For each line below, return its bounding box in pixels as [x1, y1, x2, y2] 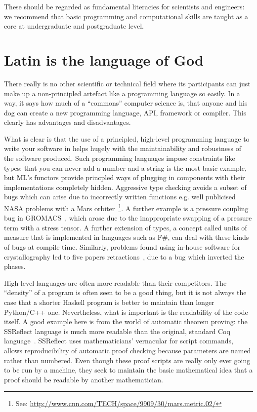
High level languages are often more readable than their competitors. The [4, 277, 227, 288]
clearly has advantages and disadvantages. [4, 117, 131, 127]
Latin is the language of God [4, 49, 204, 70]
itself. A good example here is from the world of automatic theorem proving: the [4, 316, 248, 327]
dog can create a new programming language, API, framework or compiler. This [4, 107, 247, 117]
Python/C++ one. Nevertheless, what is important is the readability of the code [4, 306, 248, 317]
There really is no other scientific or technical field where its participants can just [4, 78, 251, 88]
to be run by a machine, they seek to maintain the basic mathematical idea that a [4, 365, 253, 375]
